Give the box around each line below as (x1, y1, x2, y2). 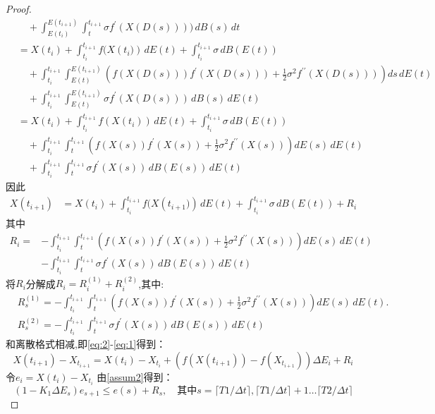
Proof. (6, 1, 32, 16)
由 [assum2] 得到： (97, 369, 173, 384)
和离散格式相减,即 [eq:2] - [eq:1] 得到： (6, 336, 166, 351)
